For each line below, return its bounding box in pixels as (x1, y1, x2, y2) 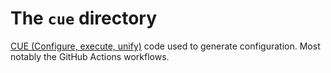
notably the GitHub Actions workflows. (10, 50, 170, 62)
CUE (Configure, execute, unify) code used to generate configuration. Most (10, 40, 321, 52)
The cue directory (10, 7, 158, 30)
